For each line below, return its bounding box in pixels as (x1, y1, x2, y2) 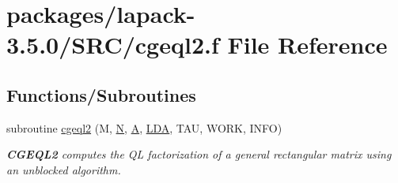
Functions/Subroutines (6, 82, 196, 106)
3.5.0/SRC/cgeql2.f (6, 28, 219, 61)
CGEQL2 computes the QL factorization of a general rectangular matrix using (6, 146, 392, 162)
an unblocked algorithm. (6, 161, 121, 177)
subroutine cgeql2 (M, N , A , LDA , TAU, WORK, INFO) (6, 119, 282, 136)
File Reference (227, 28, 388, 61)
